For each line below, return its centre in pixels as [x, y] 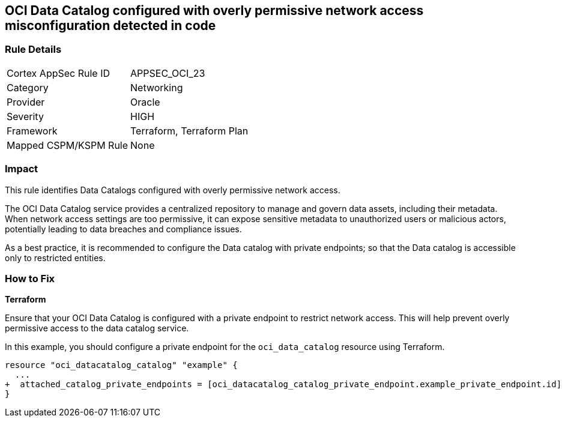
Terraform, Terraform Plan [189, 131]
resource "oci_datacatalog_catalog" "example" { [121, 365]
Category [28, 87]
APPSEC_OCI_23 [168, 73]
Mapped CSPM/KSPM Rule [68, 145]
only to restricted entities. [55, 258]
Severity [25, 116]
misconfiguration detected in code [110, 26]
